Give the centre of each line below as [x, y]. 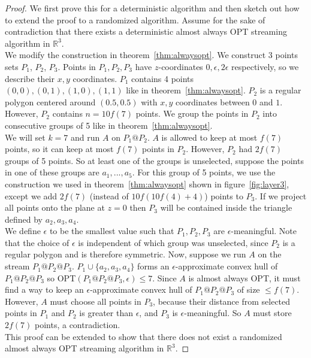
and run [85, 137]
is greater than [106, 313]
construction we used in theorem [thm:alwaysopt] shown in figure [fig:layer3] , [147, 183]
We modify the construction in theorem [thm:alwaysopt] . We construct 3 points [151, 55]
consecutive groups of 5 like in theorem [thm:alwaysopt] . [109, 125]
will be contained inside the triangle [226, 207]
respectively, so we [265, 66]
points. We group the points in [192, 113]
